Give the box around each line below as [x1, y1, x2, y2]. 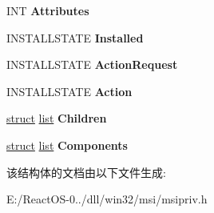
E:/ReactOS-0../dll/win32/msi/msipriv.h [6, 191, 208, 207]
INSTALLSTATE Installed [6, 29, 144, 46]
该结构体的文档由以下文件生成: [6, 163, 166, 180]
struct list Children [6, 110, 107, 127]
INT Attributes [6, 2, 89, 18]
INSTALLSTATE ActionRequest [6, 56, 178, 73]
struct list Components [6, 136, 128, 153]
